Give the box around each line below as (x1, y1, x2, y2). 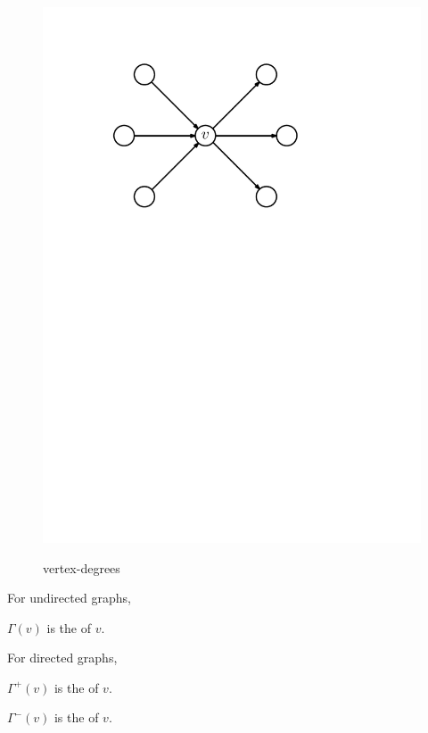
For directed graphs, (7, 648, 118, 667)
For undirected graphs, (7, 588, 131, 607)
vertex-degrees (43, 558, 120, 577)
